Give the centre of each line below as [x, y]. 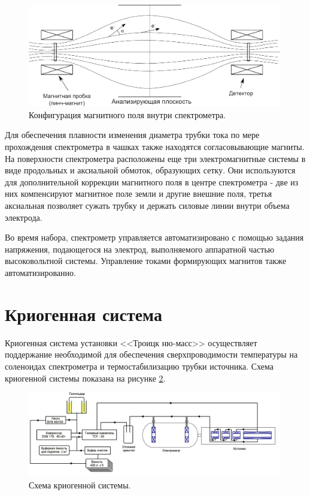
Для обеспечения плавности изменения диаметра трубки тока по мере [132, 135]
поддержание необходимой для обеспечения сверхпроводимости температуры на [151, 354]
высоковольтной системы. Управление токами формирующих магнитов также [146, 261]
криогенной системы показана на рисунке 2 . [85, 378]
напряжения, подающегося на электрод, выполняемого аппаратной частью [140, 249]
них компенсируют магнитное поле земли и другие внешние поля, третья [139, 193]
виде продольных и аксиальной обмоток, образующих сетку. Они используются [150, 170]
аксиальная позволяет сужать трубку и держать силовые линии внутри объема [147, 205]
